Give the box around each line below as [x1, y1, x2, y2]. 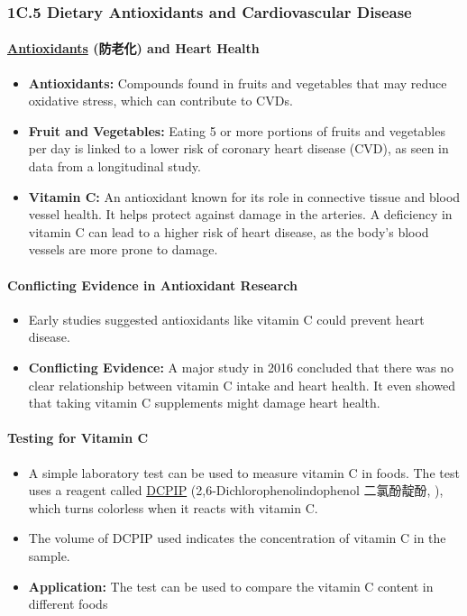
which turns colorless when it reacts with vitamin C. [28, 498, 318, 517]
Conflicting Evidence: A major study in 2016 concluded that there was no [28, 357, 453, 376]
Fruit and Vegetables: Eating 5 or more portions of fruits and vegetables [28, 121, 445, 140]
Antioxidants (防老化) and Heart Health [7, 39, 260, 58]
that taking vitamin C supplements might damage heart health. [28, 393, 380, 412]
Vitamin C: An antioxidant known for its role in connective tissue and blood [28, 187, 461, 206]
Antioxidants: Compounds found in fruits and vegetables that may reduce [28, 73, 447, 92]
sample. [28, 546, 70, 565]
